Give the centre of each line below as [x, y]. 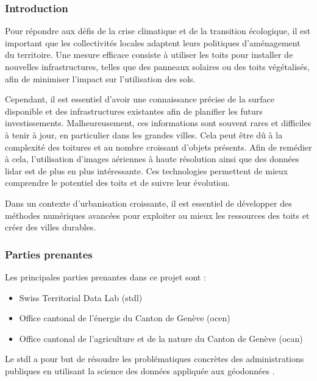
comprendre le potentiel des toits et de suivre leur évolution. [118, 183]
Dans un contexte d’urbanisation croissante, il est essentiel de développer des [148, 203]
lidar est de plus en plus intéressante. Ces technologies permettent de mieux [147, 170]
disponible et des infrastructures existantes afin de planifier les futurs [134, 111]
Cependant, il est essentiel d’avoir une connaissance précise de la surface [140, 99]
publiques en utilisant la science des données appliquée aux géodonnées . [140, 370]
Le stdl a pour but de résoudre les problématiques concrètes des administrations [155, 359]
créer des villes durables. [51, 227]
